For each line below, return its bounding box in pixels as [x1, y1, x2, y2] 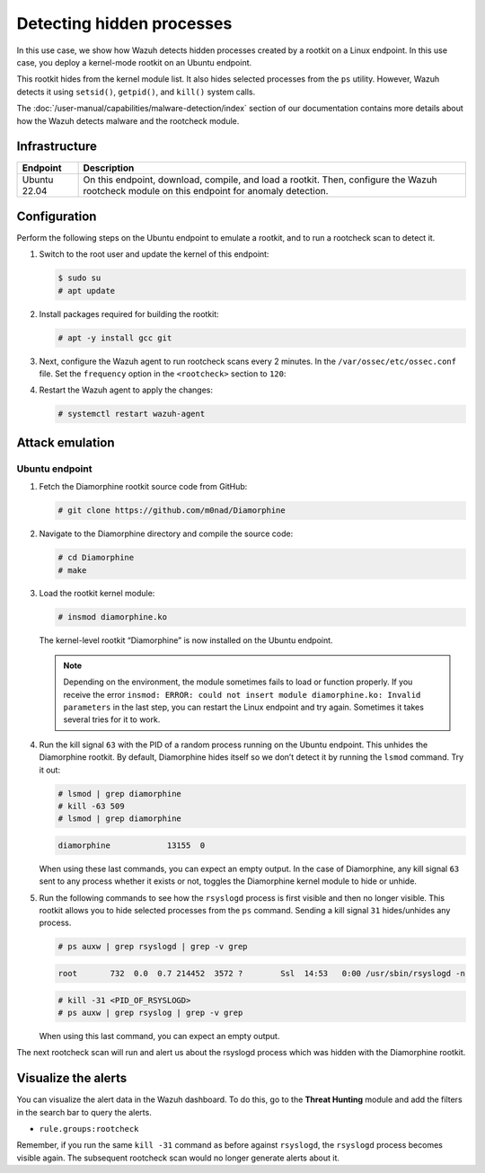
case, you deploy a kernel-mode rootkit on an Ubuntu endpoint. [16, 57, 252, 67]
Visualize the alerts [16, 1071, 128, 1086]
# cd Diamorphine [57, 552, 135, 563]
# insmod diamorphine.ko [57, 612, 168, 622]
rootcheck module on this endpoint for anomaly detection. [83, 185, 329, 198]
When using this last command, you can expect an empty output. [39, 1030, 280, 1041]
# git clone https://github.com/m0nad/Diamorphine [57, 506, 287, 516]
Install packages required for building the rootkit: [39, 308, 219, 319]
